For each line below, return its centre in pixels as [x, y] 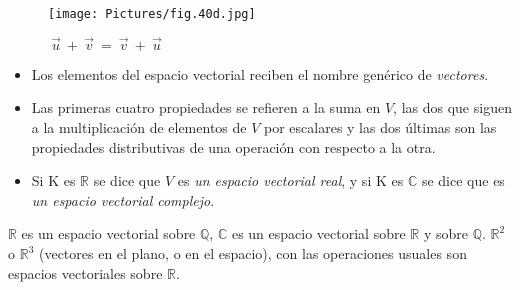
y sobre [446, 233]
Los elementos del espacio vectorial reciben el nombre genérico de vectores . [260, 73]
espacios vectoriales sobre [85, 272]
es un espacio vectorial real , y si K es [290, 180]
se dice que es [463, 180]
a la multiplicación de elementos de [139, 127]
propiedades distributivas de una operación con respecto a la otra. [233, 146]
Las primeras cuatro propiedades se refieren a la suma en [206, 107]
